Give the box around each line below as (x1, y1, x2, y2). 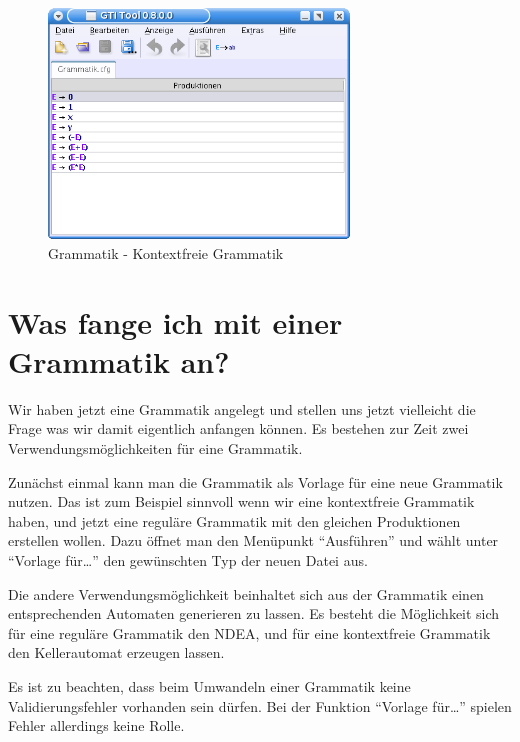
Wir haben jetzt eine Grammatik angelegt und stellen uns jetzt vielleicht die (8, 398, 476, 419)
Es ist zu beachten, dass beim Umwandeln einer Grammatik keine (8, 675, 411, 696)
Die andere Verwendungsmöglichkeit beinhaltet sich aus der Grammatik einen (8, 583, 484, 604)
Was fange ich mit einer (8, 301, 343, 342)
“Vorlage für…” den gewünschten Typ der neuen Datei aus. (8, 549, 368, 570)
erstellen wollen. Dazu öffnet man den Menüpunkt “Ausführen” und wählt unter (8, 530, 499, 551)
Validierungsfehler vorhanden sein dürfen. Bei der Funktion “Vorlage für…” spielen (8, 695, 512, 716)
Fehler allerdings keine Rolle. (8, 715, 185, 736)
